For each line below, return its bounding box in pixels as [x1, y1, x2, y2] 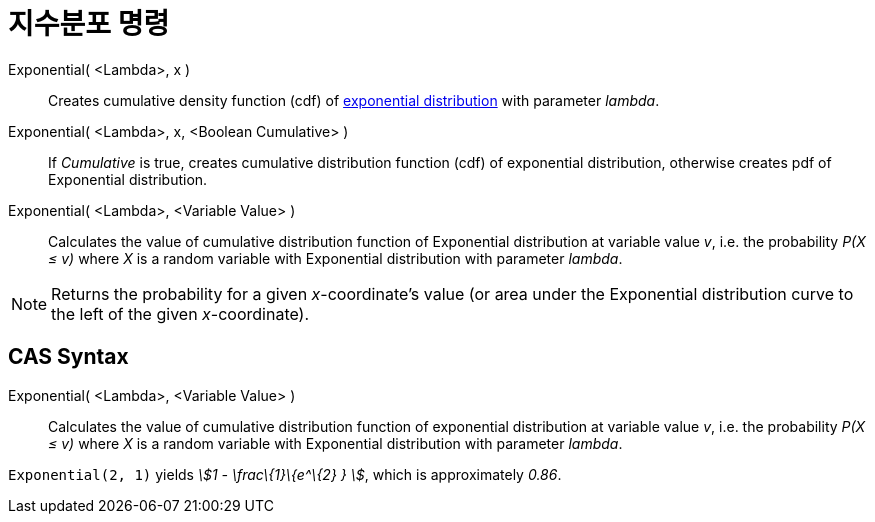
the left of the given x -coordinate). [51, 303, 310, 324]
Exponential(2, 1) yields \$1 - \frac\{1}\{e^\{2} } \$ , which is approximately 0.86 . [8, 465, 562, 483]
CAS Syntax [8, 344, 129, 370]
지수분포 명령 [8, 7, 170, 41]
